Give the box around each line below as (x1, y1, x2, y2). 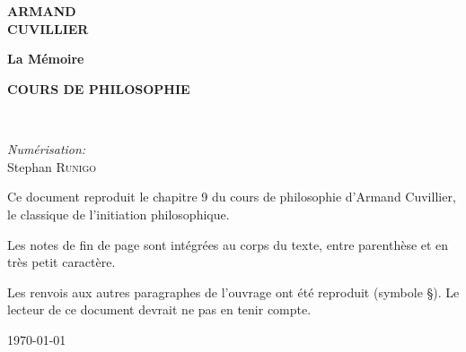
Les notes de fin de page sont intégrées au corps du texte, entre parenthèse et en (7, 235, 449, 253)
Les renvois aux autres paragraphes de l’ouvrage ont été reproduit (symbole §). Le (7, 282, 460, 301)
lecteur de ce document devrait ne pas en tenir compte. (7, 300, 312, 319)
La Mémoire (7, 49, 84, 68)
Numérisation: (7, 140, 86, 159)
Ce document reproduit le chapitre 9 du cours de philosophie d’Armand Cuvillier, (7, 187, 456, 206)
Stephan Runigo (7, 157, 97, 176)
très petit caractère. (7, 253, 116, 271)
